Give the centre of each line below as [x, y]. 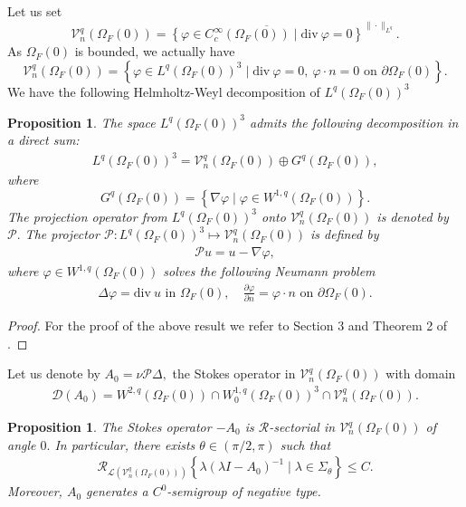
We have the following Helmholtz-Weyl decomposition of [164, 91]
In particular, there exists [125, 444]
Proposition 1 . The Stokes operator [109, 427]
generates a [117, 491]
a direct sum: [43, 140]
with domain [421, 373]
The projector [62, 234]
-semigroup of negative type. [244, 491]
